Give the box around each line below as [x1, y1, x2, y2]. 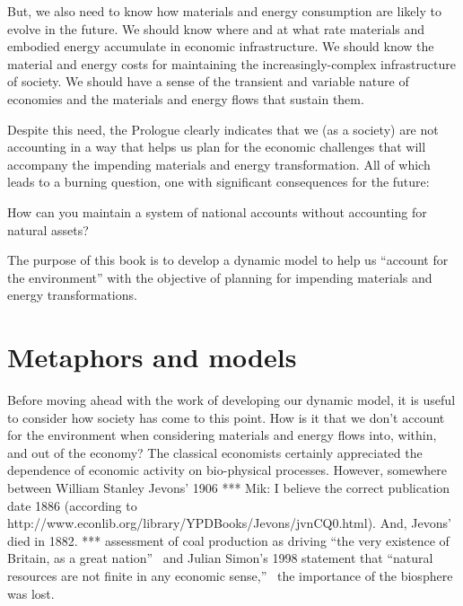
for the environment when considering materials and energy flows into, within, [7, 426, 437, 444]
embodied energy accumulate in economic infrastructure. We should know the [7, 37, 434, 56]
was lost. [7, 584, 55, 602]
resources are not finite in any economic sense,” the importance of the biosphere [7, 566, 453, 584]
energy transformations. [7, 285, 137, 304]
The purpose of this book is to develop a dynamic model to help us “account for [7, 250, 449, 269]
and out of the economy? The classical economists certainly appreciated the [7, 443, 423, 461]
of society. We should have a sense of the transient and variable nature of [7, 72, 409, 91]
